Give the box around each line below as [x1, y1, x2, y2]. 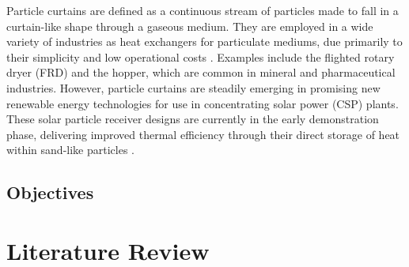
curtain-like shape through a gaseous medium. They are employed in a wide [6, 17, 373, 34]
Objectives [6, 180, 94, 205]
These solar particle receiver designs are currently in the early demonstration [6, 111, 379, 127]
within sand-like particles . [6, 141, 134, 158]
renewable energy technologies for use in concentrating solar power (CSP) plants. [6, 95, 399, 111]
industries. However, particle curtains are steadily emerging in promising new [6, 79, 381, 96]
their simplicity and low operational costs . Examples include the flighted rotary [6, 48, 395, 65]
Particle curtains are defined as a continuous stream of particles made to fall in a [6, 2, 399, 18]
